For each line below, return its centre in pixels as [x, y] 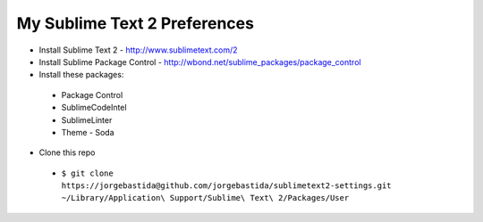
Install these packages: [81, 75]
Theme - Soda [88, 132]
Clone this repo [67, 152]
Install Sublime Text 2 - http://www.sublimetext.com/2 [138, 50]
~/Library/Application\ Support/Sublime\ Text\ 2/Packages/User [205, 198]
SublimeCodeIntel [94, 108]
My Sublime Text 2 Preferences [136, 23]
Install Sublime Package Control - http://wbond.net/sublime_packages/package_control [200, 62]
